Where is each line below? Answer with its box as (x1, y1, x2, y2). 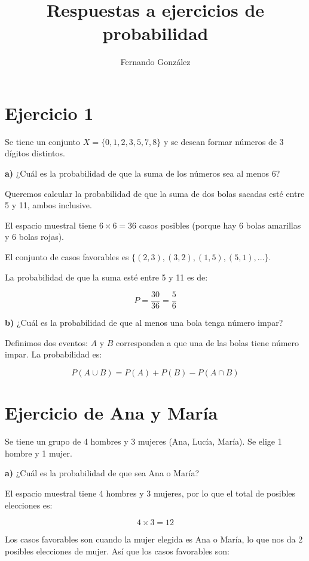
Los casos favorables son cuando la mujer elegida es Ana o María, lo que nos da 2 (5, 533, 303, 545)
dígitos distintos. (5, 147, 65, 159)
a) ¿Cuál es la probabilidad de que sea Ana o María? (5, 467, 200, 479)
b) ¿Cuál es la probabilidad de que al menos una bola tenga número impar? (5, 316, 283, 329)
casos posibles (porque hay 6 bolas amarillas (139, 218, 301, 231)
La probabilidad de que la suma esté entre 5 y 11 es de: (5, 270, 208, 283)
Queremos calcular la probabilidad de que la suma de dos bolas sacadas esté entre (5, 187, 305, 199)
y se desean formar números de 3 (164, 135, 284, 147)
